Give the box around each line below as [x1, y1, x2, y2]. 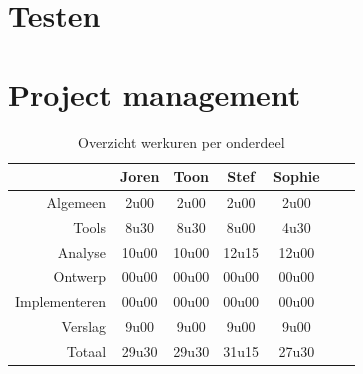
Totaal [66, 341, 107, 361]
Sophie [272, 166, 320, 187]
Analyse [57, 241, 107, 262]
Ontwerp [53, 266, 107, 287]
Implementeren [15, 291, 107, 312]
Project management [8, 73, 301, 114]
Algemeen [46, 191, 107, 212]
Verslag [61, 316, 107, 337]
